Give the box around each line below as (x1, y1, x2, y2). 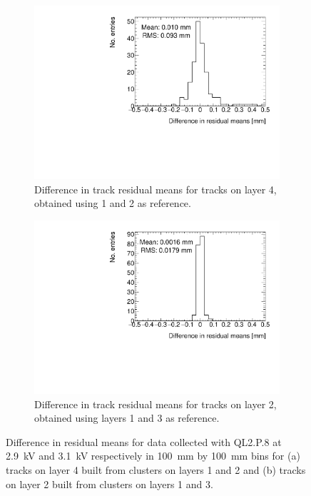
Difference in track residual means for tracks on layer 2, (34, 396, 277, 411)
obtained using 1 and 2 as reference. (34, 196, 191, 211)
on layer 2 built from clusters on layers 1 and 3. (6, 476, 213, 491)
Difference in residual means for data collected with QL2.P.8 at (6, 434, 282, 449)
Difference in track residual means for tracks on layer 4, (34, 181, 277, 196)
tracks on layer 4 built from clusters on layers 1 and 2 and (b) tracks (6, 462, 306, 477)
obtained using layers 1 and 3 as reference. (34, 410, 220, 425)
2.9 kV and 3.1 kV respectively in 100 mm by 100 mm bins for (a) (6, 448, 300, 463)
